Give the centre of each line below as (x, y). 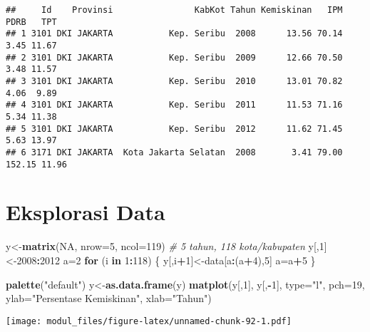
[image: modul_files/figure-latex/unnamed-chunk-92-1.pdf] (149, 321)
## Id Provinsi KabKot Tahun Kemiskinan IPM (174, 10)
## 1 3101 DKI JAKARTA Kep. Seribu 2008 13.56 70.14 (174, 34)
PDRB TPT (31, 22)
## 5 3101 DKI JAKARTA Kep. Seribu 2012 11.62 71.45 (174, 129)
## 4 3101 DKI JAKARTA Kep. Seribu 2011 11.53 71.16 (174, 105)
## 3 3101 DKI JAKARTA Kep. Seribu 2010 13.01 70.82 (174, 81)
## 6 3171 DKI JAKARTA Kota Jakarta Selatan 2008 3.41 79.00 (174, 152)
